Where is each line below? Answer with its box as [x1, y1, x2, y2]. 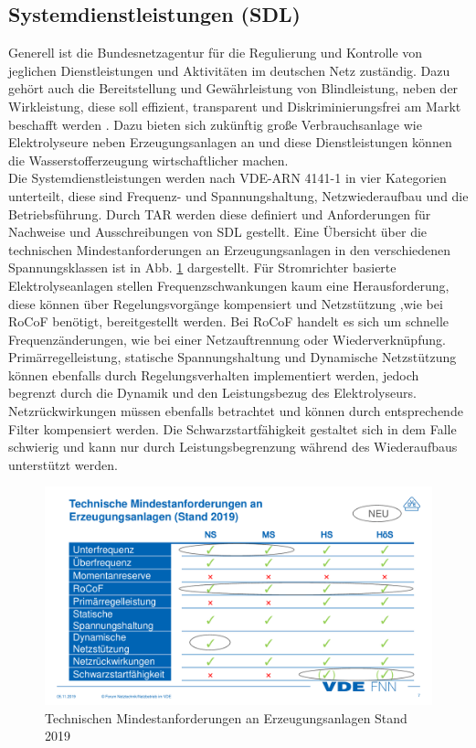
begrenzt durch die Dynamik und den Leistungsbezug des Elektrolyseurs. [8, 383, 417, 402]
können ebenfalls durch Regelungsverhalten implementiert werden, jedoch [8, 365, 419, 384]
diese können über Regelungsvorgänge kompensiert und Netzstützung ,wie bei [8, 294, 443, 313]
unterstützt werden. [8, 454, 118, 474]
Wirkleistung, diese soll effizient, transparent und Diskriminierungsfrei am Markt [8, 96, 461, 115]
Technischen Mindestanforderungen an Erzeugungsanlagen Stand [45, 708, 407, 727]
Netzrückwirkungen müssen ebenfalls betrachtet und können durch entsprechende [8, 401, 463, 421]
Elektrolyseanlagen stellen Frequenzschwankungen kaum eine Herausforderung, [8, 275, 450, 294]
